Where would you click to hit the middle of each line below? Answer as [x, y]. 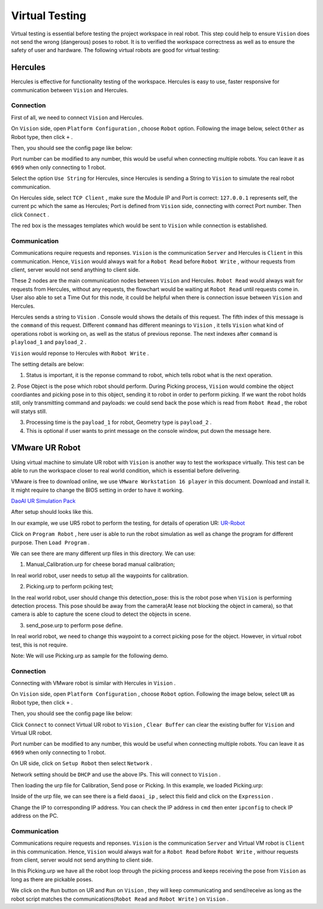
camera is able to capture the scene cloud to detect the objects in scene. [101, 614]
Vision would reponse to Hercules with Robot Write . [80, 353]
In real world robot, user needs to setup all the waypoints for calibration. [100, 575]
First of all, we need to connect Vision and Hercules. [77, 118]
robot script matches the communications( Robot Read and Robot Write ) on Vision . [120, 899]
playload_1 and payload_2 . [49, 342]
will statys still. [29, 411]
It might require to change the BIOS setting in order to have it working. [97, 490]
